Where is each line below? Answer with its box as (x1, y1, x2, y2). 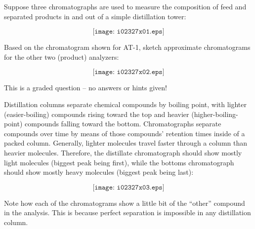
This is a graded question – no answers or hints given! (4, 82, 167, 93)
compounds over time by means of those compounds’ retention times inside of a (4, 128, 245, 138)
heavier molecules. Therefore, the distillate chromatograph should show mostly (4, 147, 242, 157)
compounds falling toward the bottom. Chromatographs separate (25, 118, 221, 129)
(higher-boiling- (191, 109, 238, 119)
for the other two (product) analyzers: (4, 51, 119, 62)
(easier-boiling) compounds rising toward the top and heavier (4, 109, 189, 119)
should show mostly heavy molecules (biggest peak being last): (4, 167, 194, 177)
